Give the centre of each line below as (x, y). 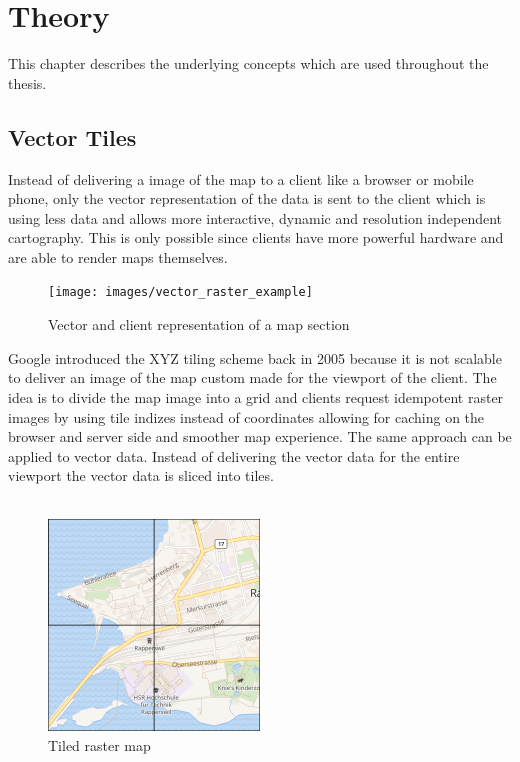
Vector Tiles (72, 136)
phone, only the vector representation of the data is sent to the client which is (247, 198)
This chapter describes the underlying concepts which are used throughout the (248, 63)
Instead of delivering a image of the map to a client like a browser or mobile (241, 178)
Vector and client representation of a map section (199, 324)
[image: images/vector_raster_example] (180, 292)
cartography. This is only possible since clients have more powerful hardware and (256, 237)
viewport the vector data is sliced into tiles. (141, 475)
